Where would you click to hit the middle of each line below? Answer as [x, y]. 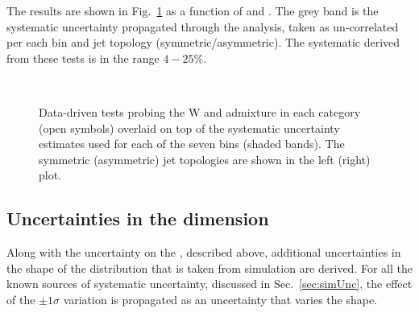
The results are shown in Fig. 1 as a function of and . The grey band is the [193, 10]
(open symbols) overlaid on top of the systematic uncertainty [189, 128]
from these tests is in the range [83, 58]
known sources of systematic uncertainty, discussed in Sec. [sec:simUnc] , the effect [209, 284]
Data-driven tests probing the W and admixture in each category [200, 111]
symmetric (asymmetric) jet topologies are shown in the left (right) [205, 159]
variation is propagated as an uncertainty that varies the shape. [220, 299]
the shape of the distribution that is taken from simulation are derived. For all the [209, 268]
